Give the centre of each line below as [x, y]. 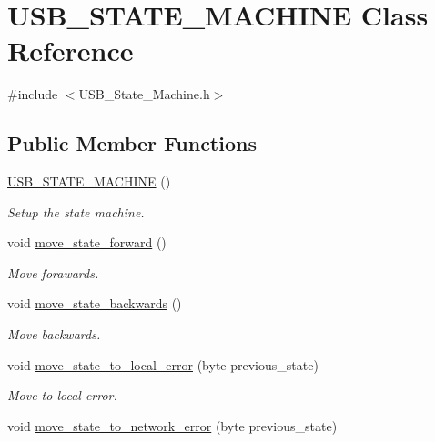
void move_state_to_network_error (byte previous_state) [172, 425]
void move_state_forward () [87, 242]
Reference [71, 50]
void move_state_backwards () [95, 303]
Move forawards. [53, 272]
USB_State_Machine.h [144, 94]
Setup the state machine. [76, 211]
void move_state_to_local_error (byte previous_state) [163, 364]
